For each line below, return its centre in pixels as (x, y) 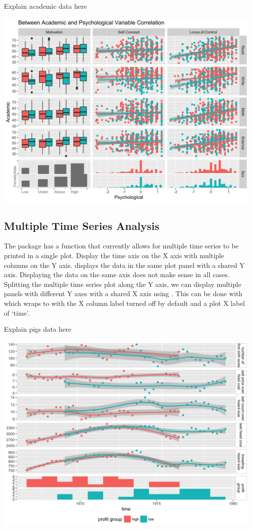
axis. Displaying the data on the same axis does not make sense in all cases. (117, 274)
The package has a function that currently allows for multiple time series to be (121, 246)
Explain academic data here (45, 6)
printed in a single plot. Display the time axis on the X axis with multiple (114, 255)
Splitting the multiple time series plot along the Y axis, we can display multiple (123, 284)
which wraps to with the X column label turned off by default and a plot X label (125, 303)
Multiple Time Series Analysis (82, 225)
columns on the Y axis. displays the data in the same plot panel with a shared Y (124, 265)
